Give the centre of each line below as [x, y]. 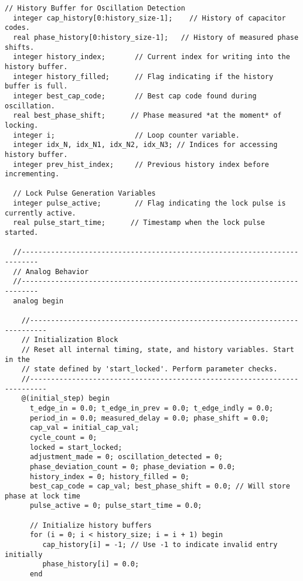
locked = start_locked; [76, 447]
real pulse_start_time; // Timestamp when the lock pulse [139, 223]
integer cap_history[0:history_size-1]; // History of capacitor [149, 18]
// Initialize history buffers [91, 525]
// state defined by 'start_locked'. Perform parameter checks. [149, 369]
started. [22, 233]
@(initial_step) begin [65, 399]
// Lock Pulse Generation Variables [84, 194]
